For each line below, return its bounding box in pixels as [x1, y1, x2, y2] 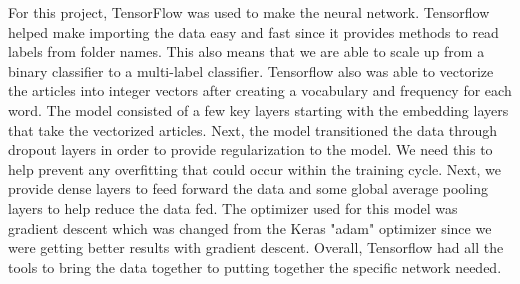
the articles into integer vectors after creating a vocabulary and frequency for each [8, 80, 512, 101]
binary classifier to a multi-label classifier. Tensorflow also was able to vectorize [8, 60, 494, 81]
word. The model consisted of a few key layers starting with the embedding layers [8, 99, 509, 120]
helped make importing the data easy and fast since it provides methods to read [8, 21, 499, 42]
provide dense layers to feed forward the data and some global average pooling [8, 178, 488, 199]
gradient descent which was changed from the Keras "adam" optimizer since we [8, 217, 492, 238]
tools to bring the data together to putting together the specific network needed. [8, 256, 502, 277]
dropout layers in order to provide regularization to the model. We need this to [8, 139, 493, 160]
